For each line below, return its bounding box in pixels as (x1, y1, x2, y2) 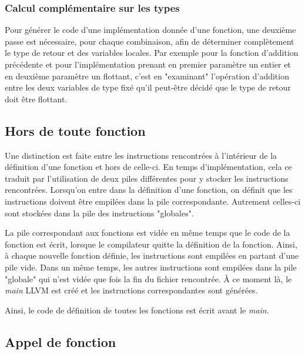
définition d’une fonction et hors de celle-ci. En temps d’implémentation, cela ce (5, 161, 292, 173)
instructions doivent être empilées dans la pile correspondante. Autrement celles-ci (5, 195, 301, 207)
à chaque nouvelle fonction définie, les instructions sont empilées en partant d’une (5, 249, 299, 262)
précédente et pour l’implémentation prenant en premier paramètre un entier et (5, 58, 291, 70)
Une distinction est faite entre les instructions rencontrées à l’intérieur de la (5, 149, 277, 161)
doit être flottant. (5, 92, 68, 105)
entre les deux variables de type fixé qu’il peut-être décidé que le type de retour (5, 81, 291, 93)
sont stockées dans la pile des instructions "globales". (5, 206, 194, 219)
